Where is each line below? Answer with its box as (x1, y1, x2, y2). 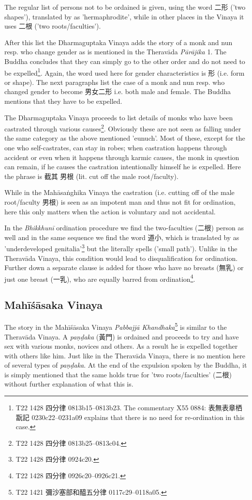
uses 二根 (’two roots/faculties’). (4, 21, 101, 31)
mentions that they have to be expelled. (4, 96, 122, 106)
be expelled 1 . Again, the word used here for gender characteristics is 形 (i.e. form (4, 66, 245, 78)
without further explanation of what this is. (4, 379, 133, 389)
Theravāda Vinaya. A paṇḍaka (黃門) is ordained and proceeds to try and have (4, 331, 239, 341)
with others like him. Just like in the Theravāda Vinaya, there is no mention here (4, 350, 245, 360)
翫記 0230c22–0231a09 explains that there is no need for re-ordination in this (15, 412, 245, 422)
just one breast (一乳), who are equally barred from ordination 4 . (4, 272, 195, 284)
